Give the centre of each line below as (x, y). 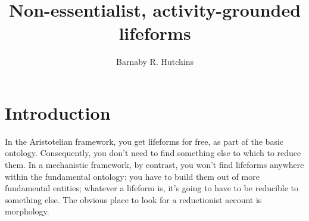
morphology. (27, 211)
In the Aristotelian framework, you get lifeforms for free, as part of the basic (144, 141)
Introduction (58, 112)
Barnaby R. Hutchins (155, 62)
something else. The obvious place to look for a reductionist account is (133, 199)
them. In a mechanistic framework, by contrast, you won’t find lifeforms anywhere (154, 165)
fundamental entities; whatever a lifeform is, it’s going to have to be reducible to (152, 188)
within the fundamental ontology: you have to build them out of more (132, 176)
